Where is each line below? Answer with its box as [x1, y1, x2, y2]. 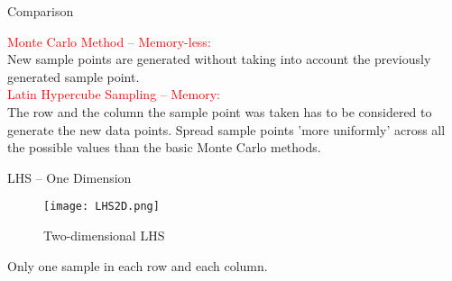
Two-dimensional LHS [43, 226, 165, 244]
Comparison [7, 2, 74, 20]
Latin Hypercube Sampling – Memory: [7, 85, 220, 104]
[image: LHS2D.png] [43, 200, 160, 213]
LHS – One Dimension [7, 168, 132, 186]
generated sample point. [7, 67, 140, 86]
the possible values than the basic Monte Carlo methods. [7, 138, 321, 157]
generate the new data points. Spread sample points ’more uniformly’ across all [7, 120, 446, 139]
